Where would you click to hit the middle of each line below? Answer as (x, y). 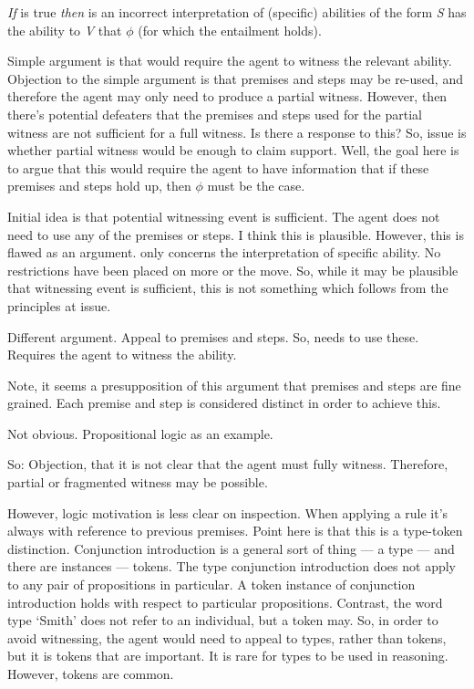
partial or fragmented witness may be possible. (138, 482)
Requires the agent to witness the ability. (122, 355)
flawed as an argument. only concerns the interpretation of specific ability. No (224, 252)
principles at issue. (59, 305)
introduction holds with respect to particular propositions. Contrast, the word (225, 602)
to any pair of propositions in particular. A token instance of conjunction (211, 585)
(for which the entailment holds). (230, 30)
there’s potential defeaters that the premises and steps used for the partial (215, 114)
